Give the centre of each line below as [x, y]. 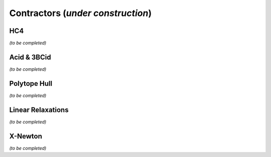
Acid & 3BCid [30, 57]
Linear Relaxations [39, 110]
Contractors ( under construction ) [81, 13]
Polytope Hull [31, 84]
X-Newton [26, 136]
